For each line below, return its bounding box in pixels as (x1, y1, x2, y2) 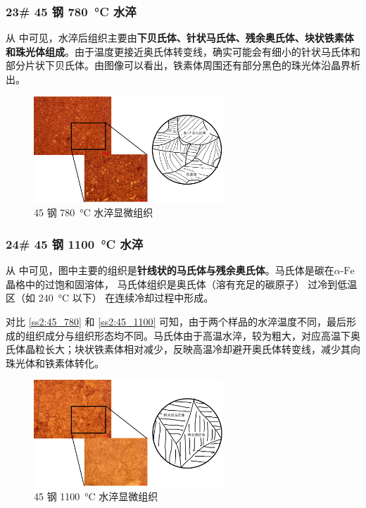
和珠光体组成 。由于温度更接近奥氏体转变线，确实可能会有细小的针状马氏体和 (6, 44, 360, 58)
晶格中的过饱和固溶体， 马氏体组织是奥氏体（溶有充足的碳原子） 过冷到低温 (6, 276, 358, 291)
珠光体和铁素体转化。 (6, 355, 104, 370)
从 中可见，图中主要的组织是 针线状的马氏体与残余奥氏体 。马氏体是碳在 (6, 263, 334, 278)
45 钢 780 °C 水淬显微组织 (34, 205, 153, 220)
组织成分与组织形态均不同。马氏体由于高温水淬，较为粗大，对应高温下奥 (25, 328, 360, 342)
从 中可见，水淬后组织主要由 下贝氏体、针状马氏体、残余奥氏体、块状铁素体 (6, 30, 354, 45)
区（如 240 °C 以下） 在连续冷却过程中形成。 (6, 290, 214, 305)
